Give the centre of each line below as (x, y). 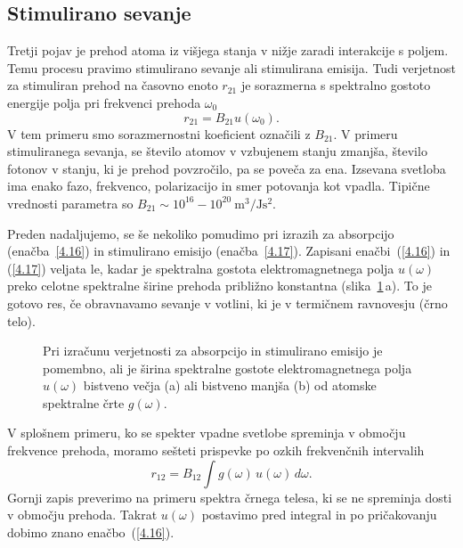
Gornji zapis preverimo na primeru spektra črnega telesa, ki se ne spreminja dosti (230, 497)
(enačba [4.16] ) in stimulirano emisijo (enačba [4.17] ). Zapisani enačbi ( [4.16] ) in (229, 251)
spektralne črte (84, 402)
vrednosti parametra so (70, 203)
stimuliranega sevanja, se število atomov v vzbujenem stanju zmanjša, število (217, 151)
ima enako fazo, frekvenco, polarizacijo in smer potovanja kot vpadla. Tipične (219, 186)
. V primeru (366, 133)
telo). (21, 320)
